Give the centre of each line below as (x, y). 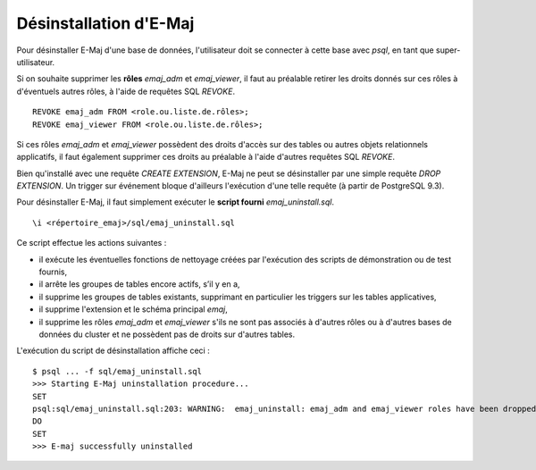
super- (448, 50)
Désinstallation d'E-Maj (105, 23)
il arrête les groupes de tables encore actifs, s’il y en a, (139, 284)
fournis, (53, 272)
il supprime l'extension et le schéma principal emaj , (133, 309)
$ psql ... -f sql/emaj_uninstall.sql (117, 371)
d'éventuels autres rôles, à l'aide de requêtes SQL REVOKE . (126, 91)
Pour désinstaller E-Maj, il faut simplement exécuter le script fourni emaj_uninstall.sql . (176, 202)
